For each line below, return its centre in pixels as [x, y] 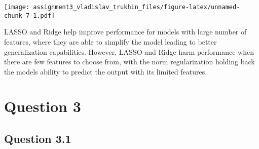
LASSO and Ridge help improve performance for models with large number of [125, 32]
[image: [17, 7]
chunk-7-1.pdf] [30, 15]
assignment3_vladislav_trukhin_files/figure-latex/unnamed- [137, 7]
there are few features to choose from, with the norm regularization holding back [129, 62]
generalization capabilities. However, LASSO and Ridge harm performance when [129, 51]
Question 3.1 [38, 139]
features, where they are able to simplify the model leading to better [110, 41]
